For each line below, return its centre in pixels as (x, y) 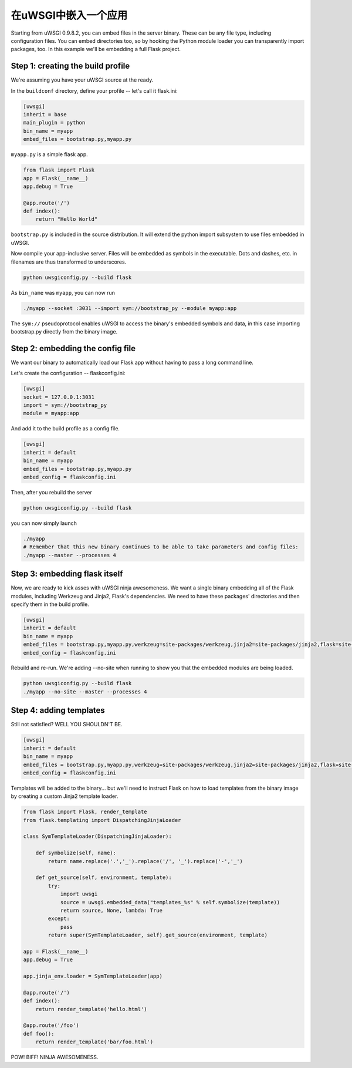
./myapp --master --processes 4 (70, 555)
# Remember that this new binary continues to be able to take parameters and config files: (161, 547)
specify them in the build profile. (50, 604)
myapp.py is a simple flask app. (49, 154)
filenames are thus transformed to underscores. (69, 262)
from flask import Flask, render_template (85, 812)
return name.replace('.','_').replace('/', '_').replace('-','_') (145, 861)
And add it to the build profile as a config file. (65, 429)
